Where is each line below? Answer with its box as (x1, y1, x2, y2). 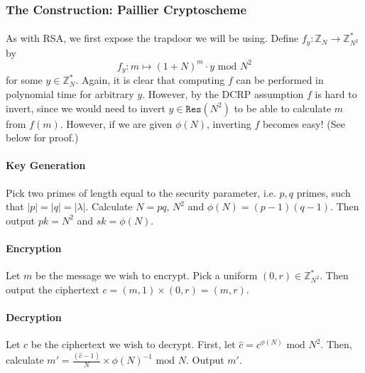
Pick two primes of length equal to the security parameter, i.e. (6, 185, 276, 200)
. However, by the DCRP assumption (142, 87, 304, 102)
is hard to (315, 87, 357, 102)
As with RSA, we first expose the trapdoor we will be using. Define (6, 31, 299, 45)
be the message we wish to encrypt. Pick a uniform (36, 268, 258, 283)
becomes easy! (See (262, 116, 345, 131)
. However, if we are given (60, 116, 173, 131)
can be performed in (236, 72, 324, 87)
